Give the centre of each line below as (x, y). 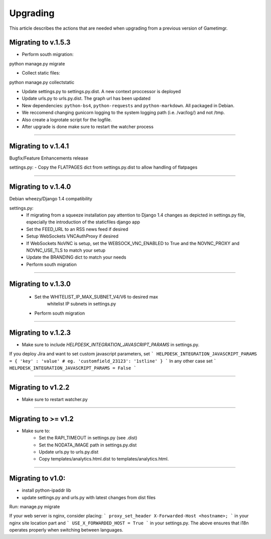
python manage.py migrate (37, 63)
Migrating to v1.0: (37, 478)
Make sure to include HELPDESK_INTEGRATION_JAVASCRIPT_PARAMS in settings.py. (111, 344)
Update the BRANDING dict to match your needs (76, 257)
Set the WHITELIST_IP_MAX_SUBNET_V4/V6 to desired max (96, 297)
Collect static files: (41, 73)
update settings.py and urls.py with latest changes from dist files (89, 497)
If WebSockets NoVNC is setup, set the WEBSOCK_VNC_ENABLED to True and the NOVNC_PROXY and (133, 243)
